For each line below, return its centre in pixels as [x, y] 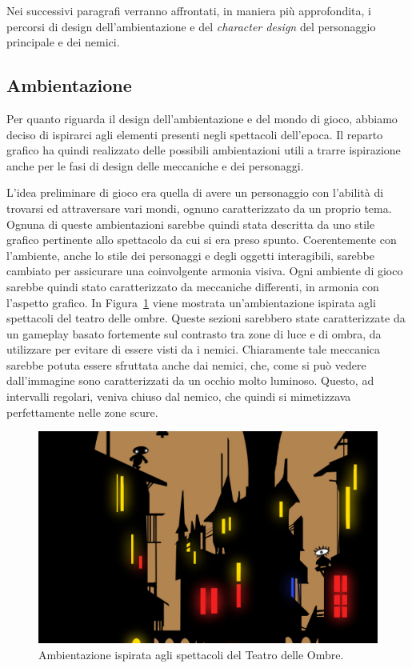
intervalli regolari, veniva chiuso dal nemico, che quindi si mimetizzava [179, 396]
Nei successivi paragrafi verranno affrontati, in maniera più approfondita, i [189, 10]
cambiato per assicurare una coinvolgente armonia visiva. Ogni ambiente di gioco [205, 271]
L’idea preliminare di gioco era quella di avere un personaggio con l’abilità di [195, 192]
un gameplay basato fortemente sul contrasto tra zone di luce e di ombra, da [194, 333]
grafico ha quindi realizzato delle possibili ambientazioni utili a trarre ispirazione [204, 150]
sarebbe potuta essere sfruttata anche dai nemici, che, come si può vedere [186, 364]
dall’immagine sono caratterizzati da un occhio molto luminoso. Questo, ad [190, 380]
